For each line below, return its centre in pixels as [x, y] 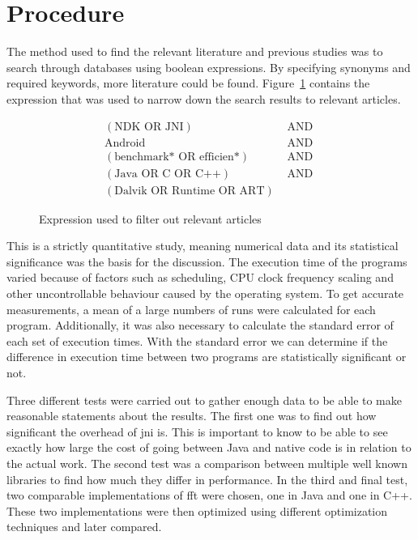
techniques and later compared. [84, 527]
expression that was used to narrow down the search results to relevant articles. [204, 98]
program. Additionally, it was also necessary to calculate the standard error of [200, 325]
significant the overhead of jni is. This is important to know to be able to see [197, 431]
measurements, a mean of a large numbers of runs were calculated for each [191, 309]
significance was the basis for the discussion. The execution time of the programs [207, 261]
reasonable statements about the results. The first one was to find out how [192, 416]
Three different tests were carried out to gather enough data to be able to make [204, 400]
